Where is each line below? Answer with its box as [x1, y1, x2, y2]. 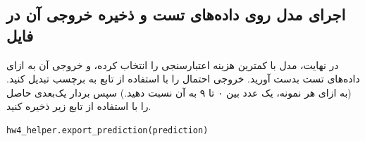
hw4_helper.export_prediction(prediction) [6, 125, 209, 135]
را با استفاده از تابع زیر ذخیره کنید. [6, 99, 151, 114]
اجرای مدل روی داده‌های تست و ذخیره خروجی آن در [6, 4, 346, 25]
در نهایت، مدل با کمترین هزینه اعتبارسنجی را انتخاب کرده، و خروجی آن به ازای [6, 57, 339, 72]
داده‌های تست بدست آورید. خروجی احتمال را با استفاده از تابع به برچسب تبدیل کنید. [6, 71, 360, 86]
